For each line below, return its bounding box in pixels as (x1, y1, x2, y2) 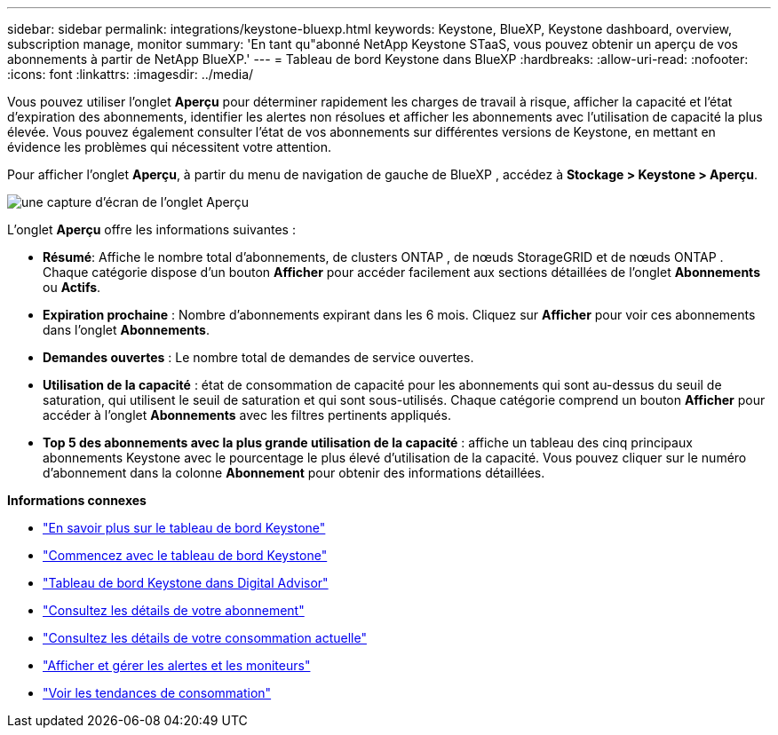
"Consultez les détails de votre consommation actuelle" (43, 630, 367, 645)
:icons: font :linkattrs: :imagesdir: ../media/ (7, 67, 254, 82)
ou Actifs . (43, 280, 101, 295)
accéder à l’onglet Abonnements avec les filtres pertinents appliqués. (43, 407, 451, 423)
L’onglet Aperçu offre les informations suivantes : (7, 222, 296, 237)
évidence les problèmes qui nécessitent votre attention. (7, 139, 332, 154)
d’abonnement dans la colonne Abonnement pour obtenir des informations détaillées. (43, 465, 545, 480)
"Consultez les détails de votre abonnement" (43, 603, 305, 618)
